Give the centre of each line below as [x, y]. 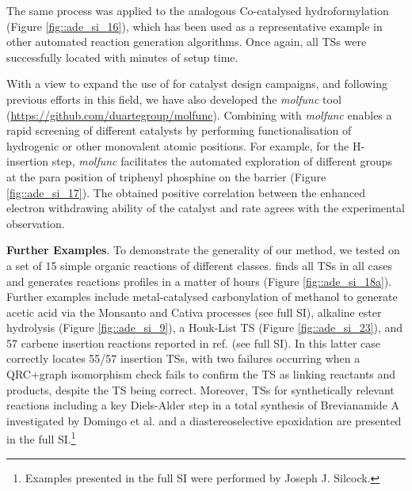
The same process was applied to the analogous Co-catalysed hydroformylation [198, 10]
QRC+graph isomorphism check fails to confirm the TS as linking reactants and [201, 374]
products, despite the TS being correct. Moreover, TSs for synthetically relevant [200, 389]
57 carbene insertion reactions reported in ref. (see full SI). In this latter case [193, 343]
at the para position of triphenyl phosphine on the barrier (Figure [166, 176]
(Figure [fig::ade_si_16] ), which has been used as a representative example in [195, 26]
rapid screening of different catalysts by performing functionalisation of [179, 130]
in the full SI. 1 [41, 438]
